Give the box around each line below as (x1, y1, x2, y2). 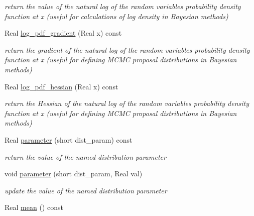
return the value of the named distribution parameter (5, 151, 166, 162)
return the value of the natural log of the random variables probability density (5, 1, 241, 11)
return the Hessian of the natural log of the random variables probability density (5, 98, 249, 109)
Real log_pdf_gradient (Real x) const (5, 28, 122, 38)
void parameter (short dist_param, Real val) (5, 168, 143, 179)
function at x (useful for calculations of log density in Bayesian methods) (5, 11, 228, 21)
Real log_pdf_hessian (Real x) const (5, 81, 118, 91)
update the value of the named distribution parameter (5, 185, 167, 195)
